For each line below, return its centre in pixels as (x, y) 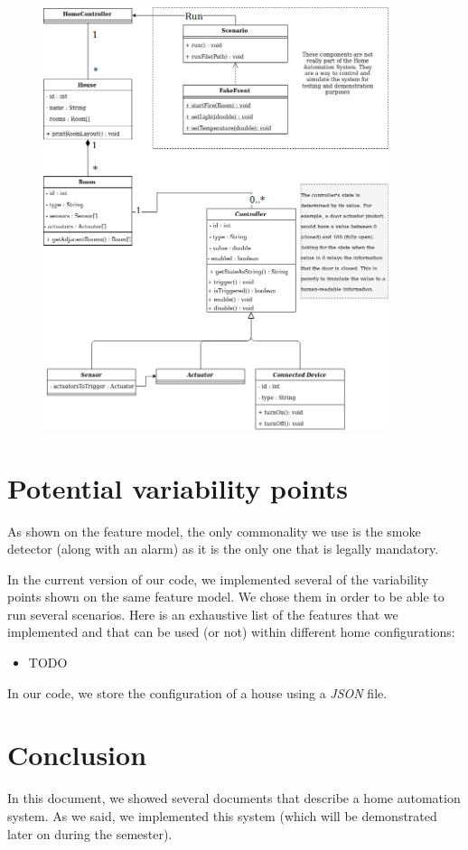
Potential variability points (178, 487)
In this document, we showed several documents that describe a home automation (234, 798)
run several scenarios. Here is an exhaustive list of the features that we (203, 614)
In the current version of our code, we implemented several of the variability (218, 579)
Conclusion (77, 755)
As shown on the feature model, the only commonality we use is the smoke (214, 531)
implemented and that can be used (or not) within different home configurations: (231, 632)
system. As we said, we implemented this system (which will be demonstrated (222, 815)
